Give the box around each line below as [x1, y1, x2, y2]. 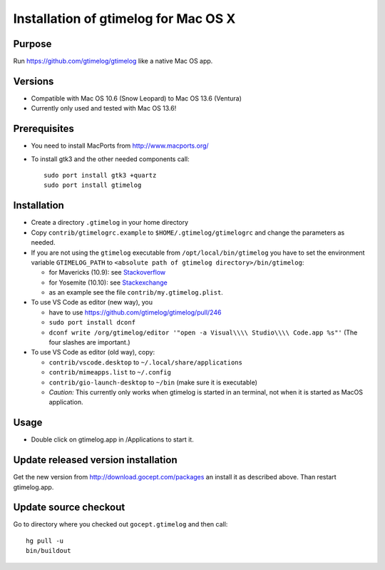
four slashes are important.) [48, 338, 131, 347]
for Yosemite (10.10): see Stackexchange [48, 278, 168, 287]
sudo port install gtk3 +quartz [43, 171, 157, 180]
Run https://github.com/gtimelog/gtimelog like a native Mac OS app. [13, 57, 213, 66]
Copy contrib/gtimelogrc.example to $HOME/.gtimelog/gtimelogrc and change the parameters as [31, 228, 345, 237]
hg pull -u [26, 536, 64, 545]
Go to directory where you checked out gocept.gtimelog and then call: [13, 520, 228, 529]
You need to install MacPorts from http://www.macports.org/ [31, 141, 210, 150]
